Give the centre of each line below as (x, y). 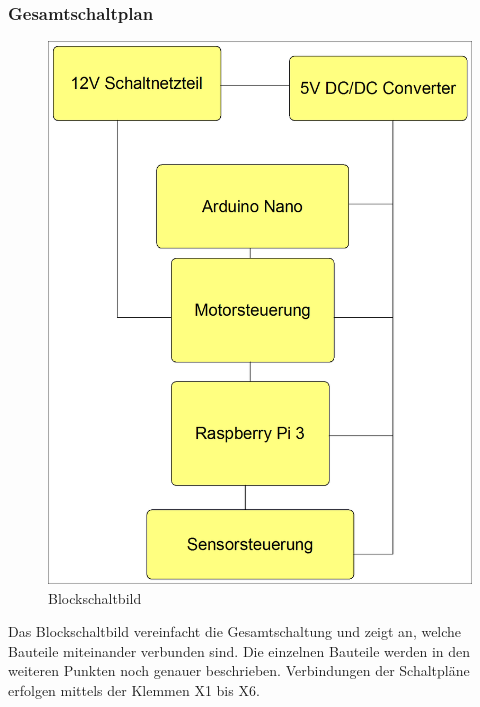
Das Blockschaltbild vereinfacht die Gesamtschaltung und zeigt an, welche (235, 631)
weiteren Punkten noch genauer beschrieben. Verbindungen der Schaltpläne (239, 670)
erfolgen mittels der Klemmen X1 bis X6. (134, 689)
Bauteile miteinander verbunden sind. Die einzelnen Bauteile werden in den (239, 650)
